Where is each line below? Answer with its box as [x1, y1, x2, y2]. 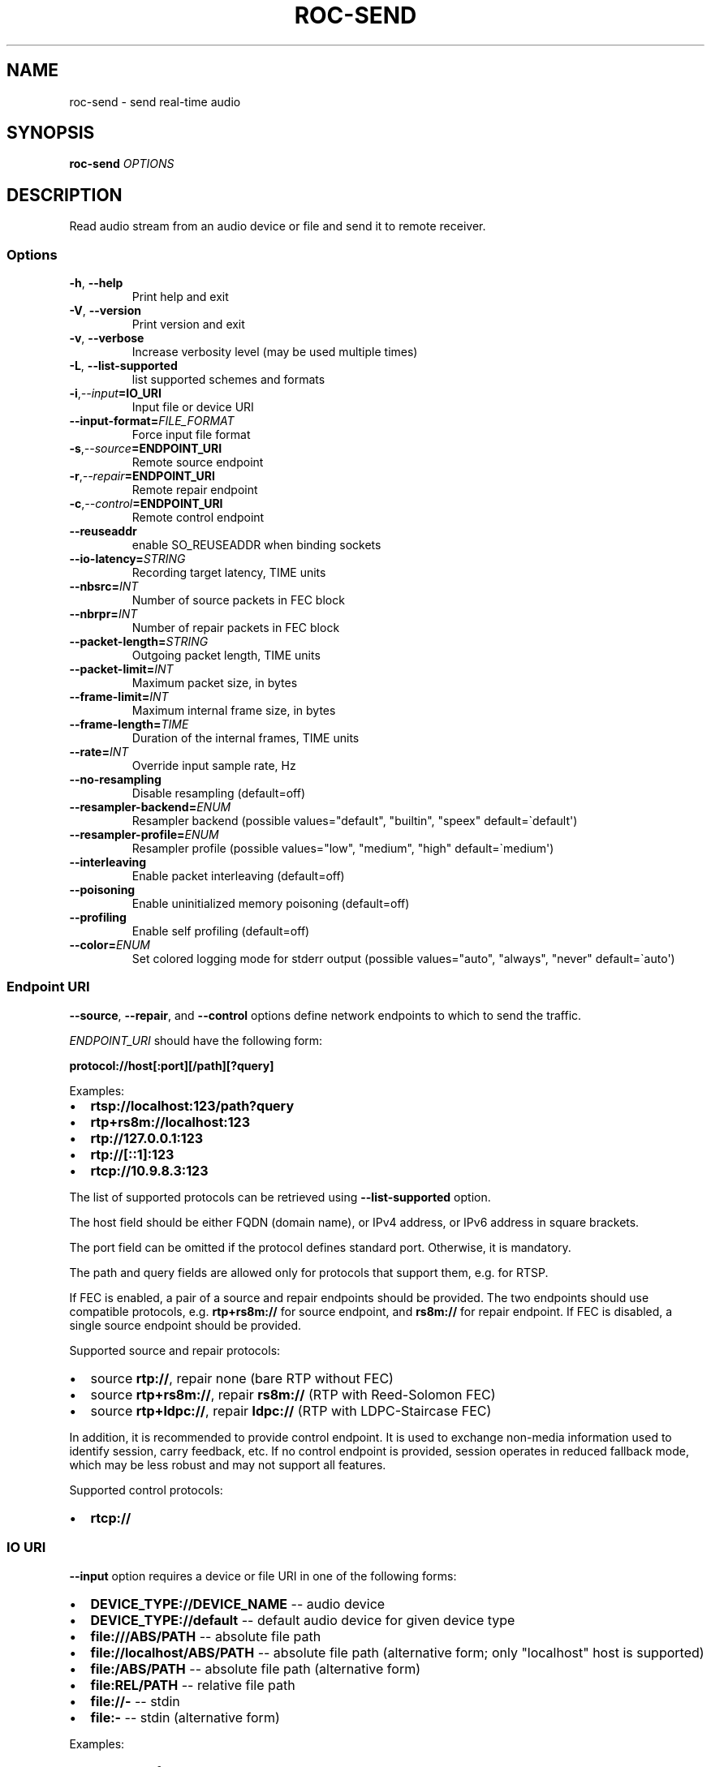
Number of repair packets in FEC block [131, 621, 340, 635]
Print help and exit [131, 290, 229, 304]
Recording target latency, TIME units [131, 565, 326, 580]
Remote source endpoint [131, 455, 264, 470]
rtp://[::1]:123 [90, 1146, 175, 1163]
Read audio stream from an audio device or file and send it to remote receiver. [69, 219, 486, 234]
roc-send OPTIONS [69, 157, 175, 171]
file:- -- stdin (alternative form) [90, 1709, 280, 1726]
